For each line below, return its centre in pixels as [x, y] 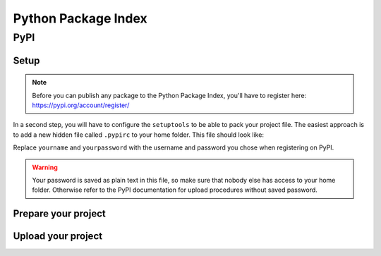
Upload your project [58, 236]
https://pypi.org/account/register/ [81, 105]
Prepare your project [59, 214]
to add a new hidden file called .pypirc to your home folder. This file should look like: [139, 135]
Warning [45, 167]
